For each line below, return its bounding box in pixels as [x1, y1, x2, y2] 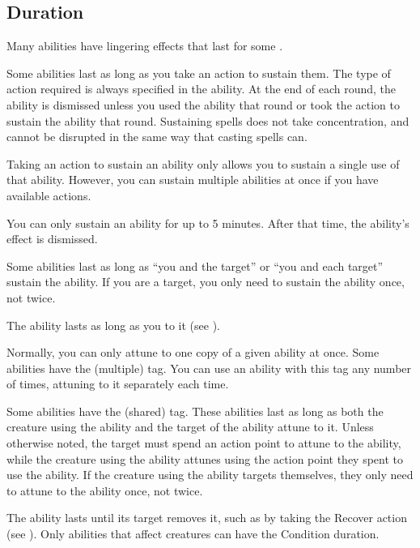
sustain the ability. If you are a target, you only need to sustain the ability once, [6, 273, 405, 290]
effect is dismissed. [6, 230, 98, 247]
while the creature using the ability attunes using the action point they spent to [6, 450, 404, 467]
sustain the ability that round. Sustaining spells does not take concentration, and [6, 112, 409, 129]
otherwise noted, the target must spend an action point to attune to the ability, [6, 435, 401, 452]
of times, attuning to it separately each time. [6, 375, 229, 392]
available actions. [6, 186, 91, 203]
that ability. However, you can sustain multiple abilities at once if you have [6, 171, 379, 188]
